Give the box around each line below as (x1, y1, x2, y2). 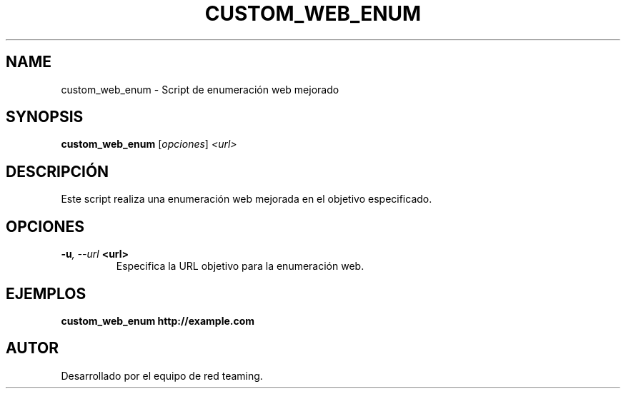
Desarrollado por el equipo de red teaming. (61, 369, 263, 382)
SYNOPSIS (6, 108, 84, 126)
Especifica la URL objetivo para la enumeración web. (116, 260, 364, 273)
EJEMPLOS (6, 284, 86, 303)
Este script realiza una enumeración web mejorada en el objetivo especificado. (61, 193, 432, 206)
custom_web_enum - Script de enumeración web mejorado (61, 83, 339, 96)
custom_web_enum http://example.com (61, 314, 255, 327)
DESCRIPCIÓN (6, 162, 109, 181)
